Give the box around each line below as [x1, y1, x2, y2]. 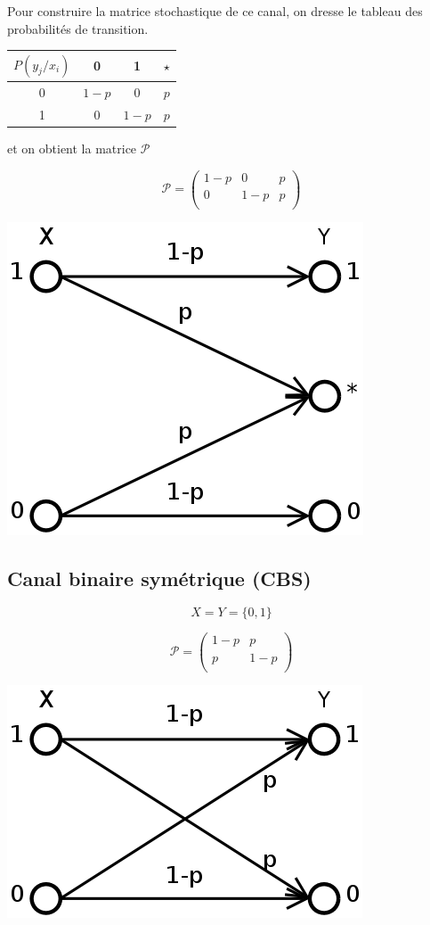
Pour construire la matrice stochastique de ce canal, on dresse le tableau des [7, 2, 423, 20]
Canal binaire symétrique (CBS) [7, 564, 312, 591]
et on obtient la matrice [7, 138, 137, 157]
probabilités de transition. [7, 19, 149, 37]
